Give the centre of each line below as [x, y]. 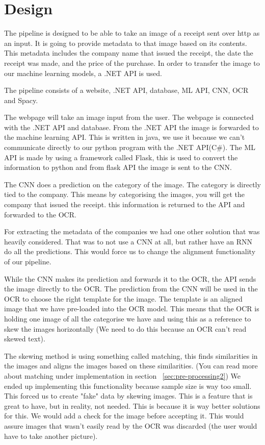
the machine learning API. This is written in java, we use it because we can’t [125, 137]
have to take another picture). [51, 436]
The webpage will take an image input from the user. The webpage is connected [129, 117]
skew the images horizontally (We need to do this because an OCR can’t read [125, 328]
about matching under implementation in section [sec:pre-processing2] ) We [122, 375]
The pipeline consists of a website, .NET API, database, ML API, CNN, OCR [126, 90]
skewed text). [25, 339]
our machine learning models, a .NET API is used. [83, 73]
